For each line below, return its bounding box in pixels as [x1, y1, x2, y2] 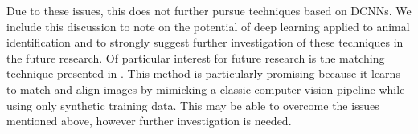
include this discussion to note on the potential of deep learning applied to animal [6, 18, 410, 35]
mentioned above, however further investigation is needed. [6, 112, 292, 129]
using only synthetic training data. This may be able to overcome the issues [6, 96, 379, 113]
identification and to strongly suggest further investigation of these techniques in [6, 34, 404, 51]
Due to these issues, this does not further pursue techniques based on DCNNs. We [6, 2, 412, 18]
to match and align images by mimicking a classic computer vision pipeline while [6, 80, 405, 97]
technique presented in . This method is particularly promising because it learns [6, 65, 400, 82]
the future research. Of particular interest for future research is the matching [6, 49, 385, 66]
